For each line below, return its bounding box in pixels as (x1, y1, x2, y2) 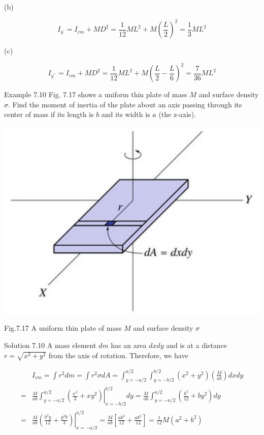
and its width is (101, 109, 150, 120)
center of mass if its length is (4, 109, 94, 120)
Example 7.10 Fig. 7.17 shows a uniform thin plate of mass (4, 89, 187, 100)
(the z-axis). (158, 109, 196, 120)
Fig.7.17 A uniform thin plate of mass (4, 323, 122, 333)
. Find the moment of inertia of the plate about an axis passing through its (8, 99, 242, 109)
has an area (111, 340, 147, 351)
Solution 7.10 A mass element (4, 340, 96, 351)
